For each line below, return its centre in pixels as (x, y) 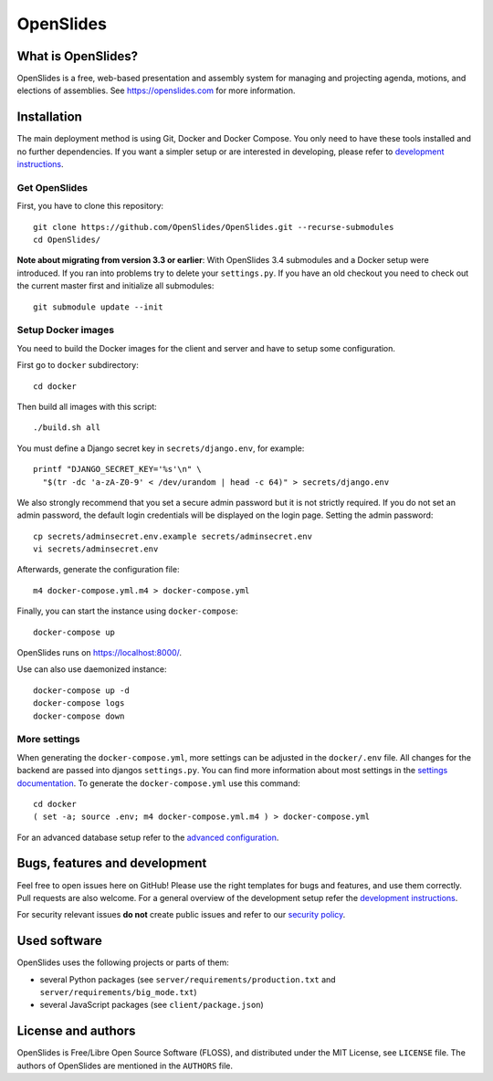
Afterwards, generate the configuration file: (98, 570)
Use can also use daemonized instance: (92, 669)
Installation (49, 117)
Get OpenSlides (52, 187)
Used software (59, 941)
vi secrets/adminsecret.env (96, 549)
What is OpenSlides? (78, 56)
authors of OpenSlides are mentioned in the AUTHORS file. (125, 1065)
